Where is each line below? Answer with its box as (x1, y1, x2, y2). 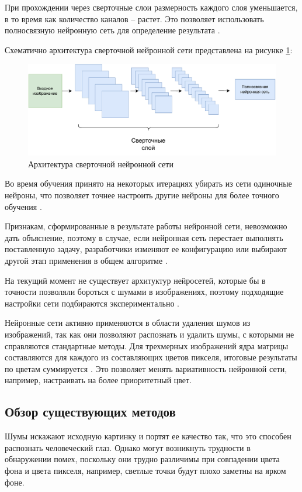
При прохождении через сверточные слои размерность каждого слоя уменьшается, (5, 1, 298, 13)
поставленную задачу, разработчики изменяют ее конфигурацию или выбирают (5, 243, 287, 255)
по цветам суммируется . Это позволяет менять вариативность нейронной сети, (5, 362, 287, 374)
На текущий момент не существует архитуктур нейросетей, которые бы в (5, 274, 266, 286)
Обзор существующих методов (5, 402, 176, 421)
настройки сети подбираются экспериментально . (5, 297, 179, 309)
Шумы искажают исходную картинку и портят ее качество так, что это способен (5, 430, 291, 442)
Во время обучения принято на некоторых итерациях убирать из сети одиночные (5, 177, 292, 190)
